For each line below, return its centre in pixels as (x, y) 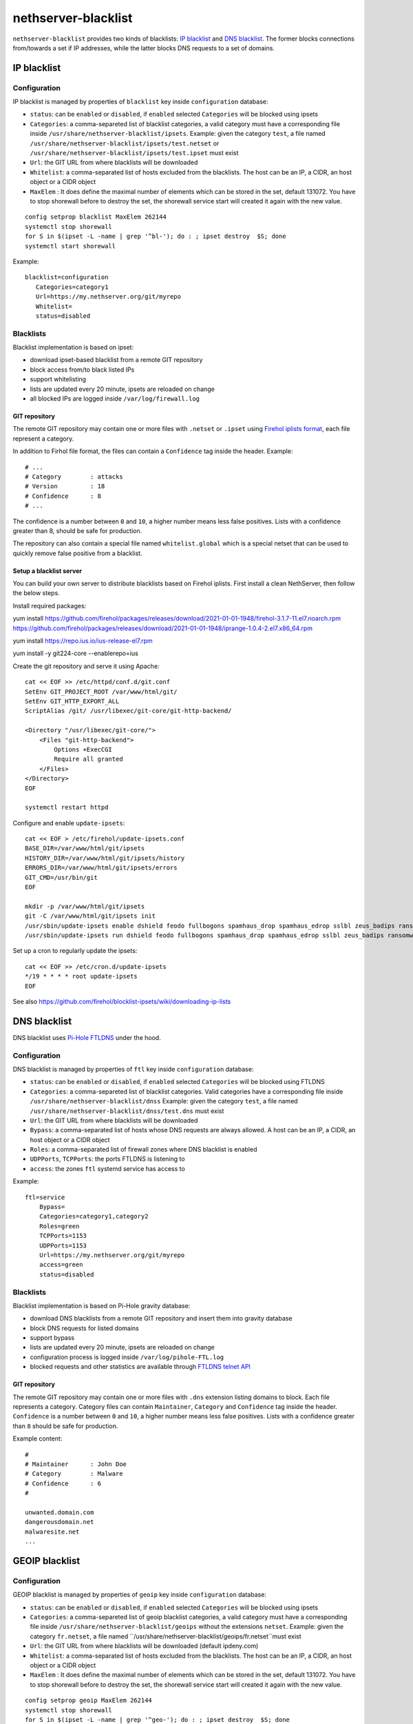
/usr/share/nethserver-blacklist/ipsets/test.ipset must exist (134, 153)
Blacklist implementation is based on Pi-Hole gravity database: (102, 1305)
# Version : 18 (65, 487)
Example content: (38, 1439)
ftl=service (45, 1197)
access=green (61, 1265)
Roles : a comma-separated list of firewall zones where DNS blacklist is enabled (144, 1150)
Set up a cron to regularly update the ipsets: (75, 951)
